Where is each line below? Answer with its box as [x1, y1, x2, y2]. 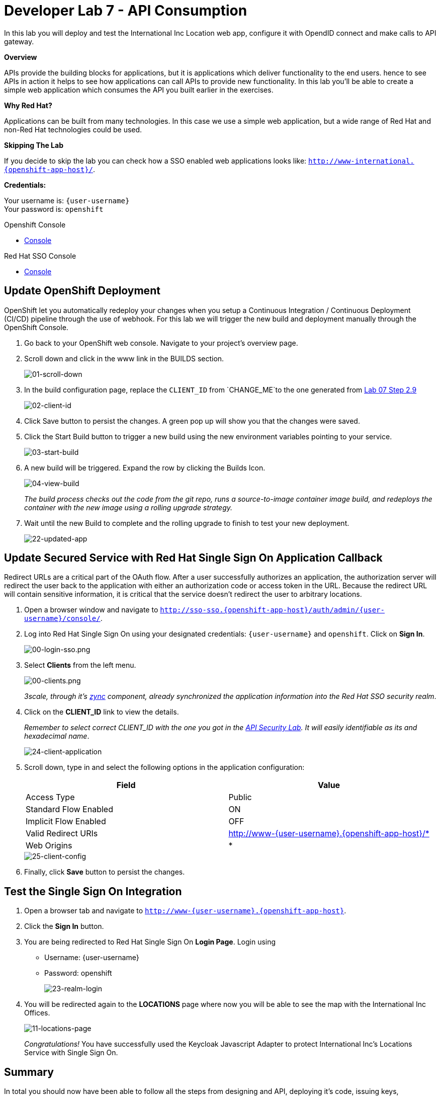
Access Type [26, 792, 75, 803]
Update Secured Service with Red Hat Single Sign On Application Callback [4, 552, 383, 565]
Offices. [24, 1008, 50, 1017]
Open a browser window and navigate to [24, 605, 158, 614]
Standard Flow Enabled [26, 804, 113, 815]
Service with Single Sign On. [24, 1048, 118, 1057]
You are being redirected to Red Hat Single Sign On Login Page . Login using [24, 937, 276, 947]
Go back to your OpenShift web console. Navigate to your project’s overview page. [24, 338, 298, 347]
